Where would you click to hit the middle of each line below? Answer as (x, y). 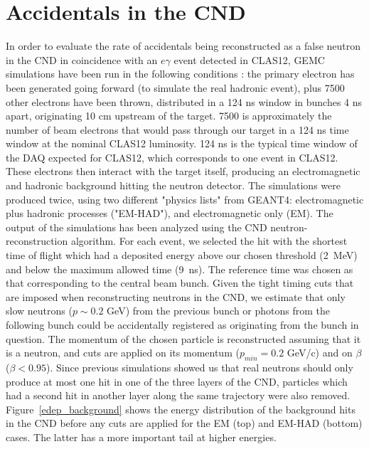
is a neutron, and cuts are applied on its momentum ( (123, 353)
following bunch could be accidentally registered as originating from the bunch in (182, 324)
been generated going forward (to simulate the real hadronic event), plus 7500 (175, 87)
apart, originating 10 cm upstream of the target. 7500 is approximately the (169, 116)
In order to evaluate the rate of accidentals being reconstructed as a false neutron (183, 46)
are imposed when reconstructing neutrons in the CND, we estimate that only (176, 296)
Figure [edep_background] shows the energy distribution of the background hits (181, 409)
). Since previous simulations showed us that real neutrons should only (199, 367)
